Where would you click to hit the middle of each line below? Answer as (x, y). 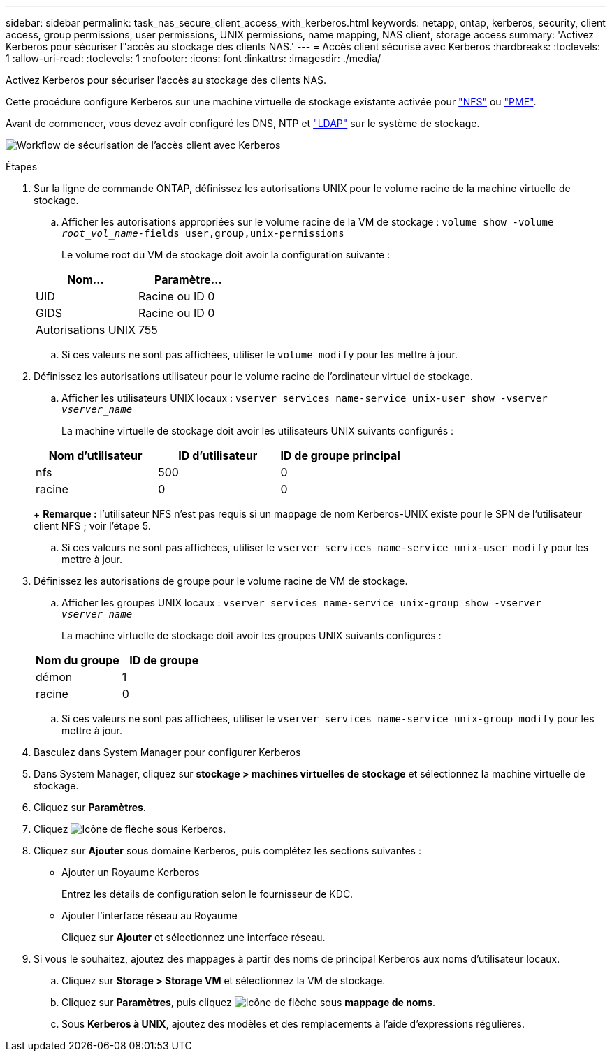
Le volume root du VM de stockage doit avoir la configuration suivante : (226, 255)
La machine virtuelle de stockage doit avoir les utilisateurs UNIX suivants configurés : (258, 431)
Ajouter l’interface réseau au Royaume (150, 916)
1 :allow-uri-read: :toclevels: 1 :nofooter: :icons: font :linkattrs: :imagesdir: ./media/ (194, 58)
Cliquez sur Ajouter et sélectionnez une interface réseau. (194, 937)
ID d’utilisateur (218, 455)
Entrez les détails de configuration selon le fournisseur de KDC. (207, 894)
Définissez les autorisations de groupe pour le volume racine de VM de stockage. (221, 581)
